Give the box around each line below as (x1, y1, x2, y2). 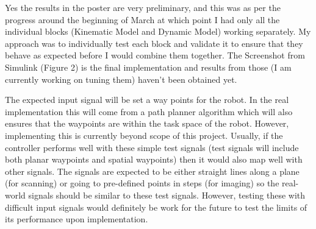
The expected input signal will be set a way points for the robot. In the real (5, 93, 289, 106)
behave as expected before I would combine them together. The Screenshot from (5, 49, 305, 62)
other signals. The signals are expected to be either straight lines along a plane (5, 164, 300, 177)
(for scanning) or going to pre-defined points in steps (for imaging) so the (5, 177, 279, 189)
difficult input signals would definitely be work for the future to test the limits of (5, 200, 307, 213)
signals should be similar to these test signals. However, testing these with (28, 188, 305, 201)
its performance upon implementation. (5, 213, 148, 225)
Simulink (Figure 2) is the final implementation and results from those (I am (5, 60, 292, 73)
